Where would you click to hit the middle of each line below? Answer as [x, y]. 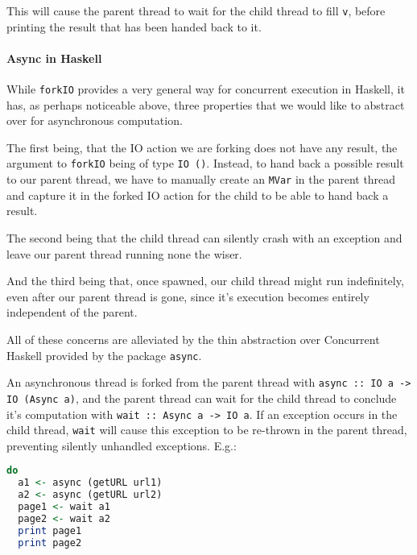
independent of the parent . [72, 312]
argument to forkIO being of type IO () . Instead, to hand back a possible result [205, 163]
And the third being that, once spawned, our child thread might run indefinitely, [205, 281]
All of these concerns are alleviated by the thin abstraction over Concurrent [193, 339]
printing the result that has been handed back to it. [134, 26]
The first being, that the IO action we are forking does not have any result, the [202, 147]
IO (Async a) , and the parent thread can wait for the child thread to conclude [202, 398]
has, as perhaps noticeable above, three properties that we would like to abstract [206, 104]
